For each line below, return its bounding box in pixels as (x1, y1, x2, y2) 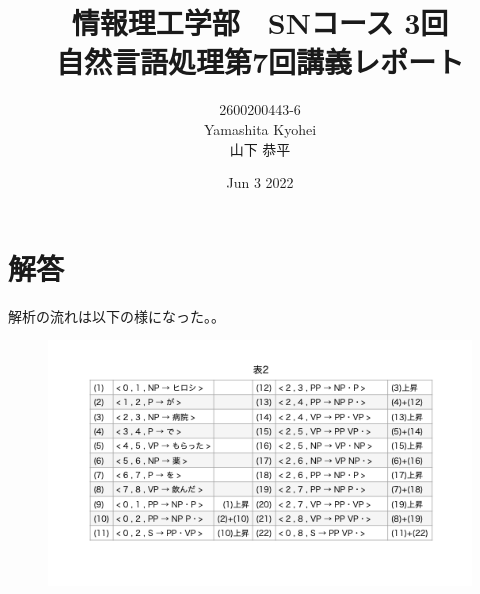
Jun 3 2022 (226, 172, 294, 193)
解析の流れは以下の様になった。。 (8, 305, 225, 326)
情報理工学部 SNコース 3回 (71, 2, 449, 43)
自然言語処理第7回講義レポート (55, 41, 465, 82)
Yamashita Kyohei (203, 118, 317, 139)
